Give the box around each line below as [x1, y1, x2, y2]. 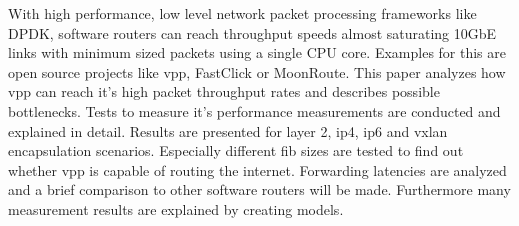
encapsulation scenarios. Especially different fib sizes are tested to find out [8, 140, 464, 161]
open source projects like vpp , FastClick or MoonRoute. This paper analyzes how [8, 61, 506, 82]
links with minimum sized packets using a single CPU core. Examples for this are [8, 42, 507, 63]
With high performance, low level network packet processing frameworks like [8, 3, 477, 23]
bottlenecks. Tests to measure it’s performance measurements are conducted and [8, 100, 501, 121]
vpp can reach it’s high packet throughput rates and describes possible [8, 81, 440, 102]
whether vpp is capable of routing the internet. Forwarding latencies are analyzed [8, 159, 507, 180]
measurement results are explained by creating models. [8, 198, 344, 219]
